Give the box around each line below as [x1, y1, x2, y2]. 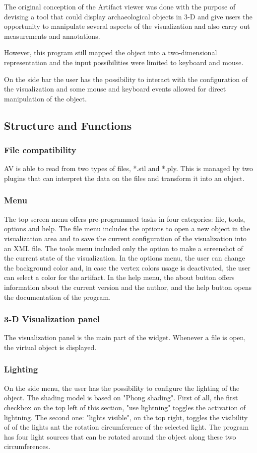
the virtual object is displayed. [4, 342, 97, 352]
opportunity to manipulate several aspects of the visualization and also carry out [4, 21, 250, 31]
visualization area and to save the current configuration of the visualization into [4, 233, 247, 243]
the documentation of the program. [4, 291, 111, 302]
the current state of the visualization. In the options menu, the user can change [4, 253, 245, 263]
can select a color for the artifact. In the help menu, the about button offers [4, 272, 235, 282]
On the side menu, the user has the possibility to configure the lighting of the [4, 382, 240, 393]
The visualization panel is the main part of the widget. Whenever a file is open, [4, 332, 246, 343]
